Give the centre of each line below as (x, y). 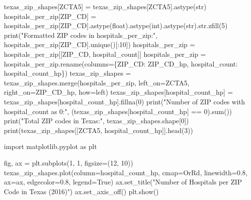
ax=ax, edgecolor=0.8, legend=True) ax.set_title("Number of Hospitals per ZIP (123, 182)
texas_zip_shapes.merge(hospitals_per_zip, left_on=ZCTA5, (97, 82)
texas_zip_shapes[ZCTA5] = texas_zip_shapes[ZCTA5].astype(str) (105, 6)
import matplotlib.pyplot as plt (50, 146)
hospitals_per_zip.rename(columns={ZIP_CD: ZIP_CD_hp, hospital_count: (121, 63)
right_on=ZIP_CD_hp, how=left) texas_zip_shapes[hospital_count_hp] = (118, 92)
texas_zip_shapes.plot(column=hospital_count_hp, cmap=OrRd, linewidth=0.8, (126, 172)
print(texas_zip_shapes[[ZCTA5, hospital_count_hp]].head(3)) (99, 130)
